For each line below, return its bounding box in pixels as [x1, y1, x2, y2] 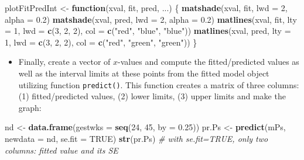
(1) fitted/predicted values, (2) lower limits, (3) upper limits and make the [18, 90, 286, 102]
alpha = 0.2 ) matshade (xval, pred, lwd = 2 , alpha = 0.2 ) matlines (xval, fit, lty [5, 13, 297, 25]
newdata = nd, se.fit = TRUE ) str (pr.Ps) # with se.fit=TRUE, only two [5, 133, 268, 144]
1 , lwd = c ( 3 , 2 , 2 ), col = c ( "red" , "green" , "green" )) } [5, 36, 197, 48]
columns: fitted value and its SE [5, 144, 118, 156]
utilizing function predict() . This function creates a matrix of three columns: [18, 78, 299, 91]
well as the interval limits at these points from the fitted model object [18, 67, 269, 79]
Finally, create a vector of [18, 55, 111, 68]
